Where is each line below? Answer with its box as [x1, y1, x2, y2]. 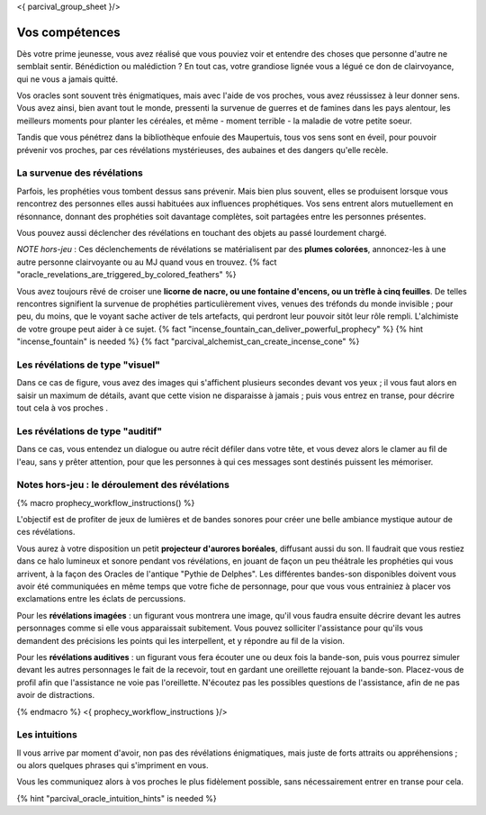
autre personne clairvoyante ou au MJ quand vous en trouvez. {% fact [16, 257, 277, 267]
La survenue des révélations [16, 167, 143, 179]
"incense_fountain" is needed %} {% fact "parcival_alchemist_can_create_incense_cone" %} [16, 336, 360, 347]
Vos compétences [16, 24, 121, 40]
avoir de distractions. [16, 690, 95, 701]
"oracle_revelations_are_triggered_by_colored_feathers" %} [16, 269, 237, 280]
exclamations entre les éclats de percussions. [16, 593, 186, 604]
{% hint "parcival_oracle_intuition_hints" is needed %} [16, 792, 217, 803]
